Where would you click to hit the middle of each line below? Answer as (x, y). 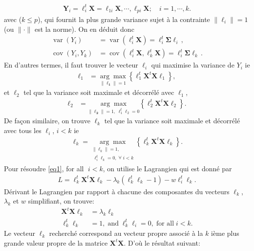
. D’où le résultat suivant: (162, 242)
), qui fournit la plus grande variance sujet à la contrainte (124, 19)
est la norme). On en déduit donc (84, 29)
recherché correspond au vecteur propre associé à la (126, 233)
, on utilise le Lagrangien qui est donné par (167, 168)
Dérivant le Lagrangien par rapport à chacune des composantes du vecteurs (117, 191)
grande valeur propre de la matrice (56, 242)
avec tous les (23, 130)
